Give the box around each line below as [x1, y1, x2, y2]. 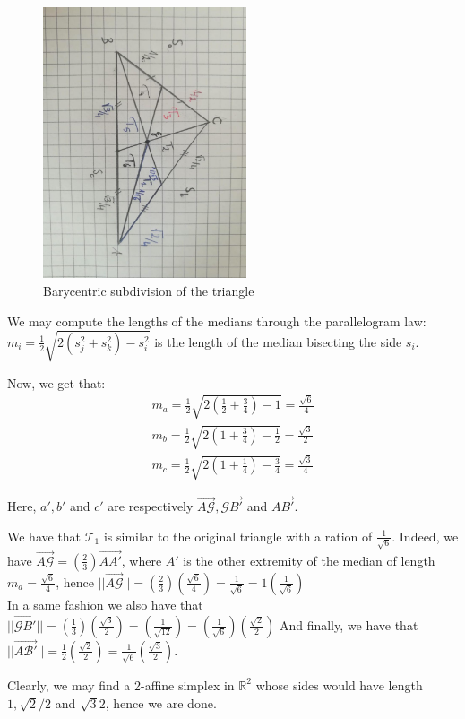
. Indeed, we [392, 526, 459, 545]
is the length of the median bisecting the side [154, 332, 402, 351]
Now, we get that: [7, 373, 106, 392]
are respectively [108, 497, 194, 515]
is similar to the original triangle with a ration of [103, 526, 373, 545]
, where [121, 550, 162, 569]
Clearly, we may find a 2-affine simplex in [7, 675, 235, 694]
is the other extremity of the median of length [183, 550, 435, 569]
